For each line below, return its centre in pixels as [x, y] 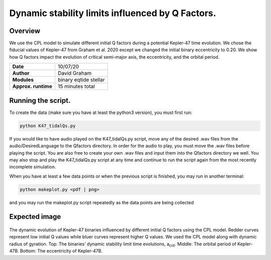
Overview [25, 31]
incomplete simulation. [33, 167]
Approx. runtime [32, 86]
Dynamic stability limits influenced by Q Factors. [113, 13]
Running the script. [40, 100]
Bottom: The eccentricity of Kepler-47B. [61, 251]
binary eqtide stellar [81, 80]
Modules [23, 80]
